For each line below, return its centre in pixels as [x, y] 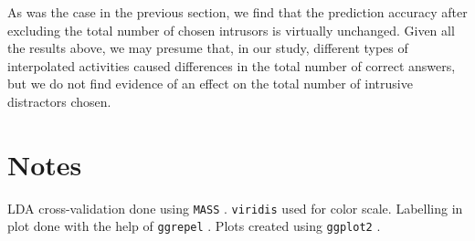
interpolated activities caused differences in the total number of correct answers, [232, 65]
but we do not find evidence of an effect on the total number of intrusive [210, 84]
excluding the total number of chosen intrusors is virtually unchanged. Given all [231, 30]
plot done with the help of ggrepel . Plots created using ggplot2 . [194, 226]
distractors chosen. [59, 101]
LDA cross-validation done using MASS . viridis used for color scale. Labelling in [235, 208]
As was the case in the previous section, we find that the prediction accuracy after [237, 12]
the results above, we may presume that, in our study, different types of [208, 48]
